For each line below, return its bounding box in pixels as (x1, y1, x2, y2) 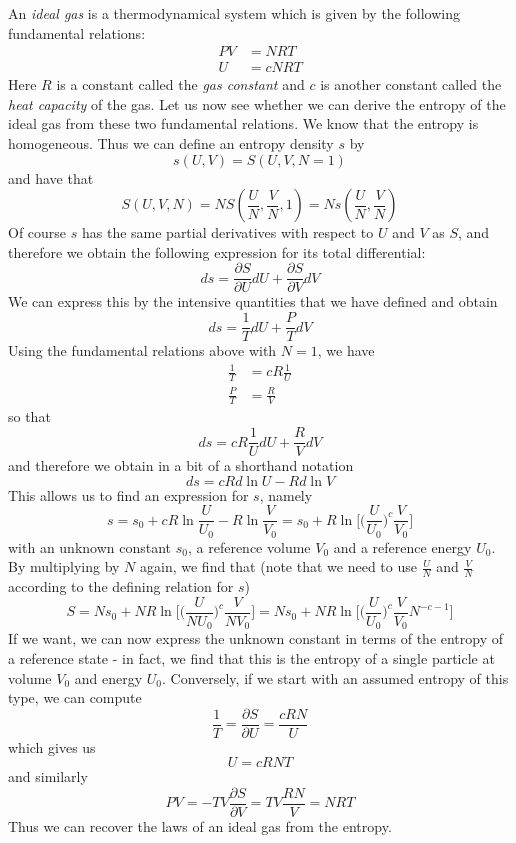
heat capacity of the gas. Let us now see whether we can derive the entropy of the (8, 93, 506, 114)
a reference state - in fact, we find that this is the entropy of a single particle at (8, 647, 495, 668)
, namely (259, 484, 313, 505)
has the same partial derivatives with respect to (81, 222, 374, 243)
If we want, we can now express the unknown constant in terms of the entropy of (8, 628, 504, 649)
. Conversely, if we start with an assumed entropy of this (161, 667, 509, 688)
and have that (8, 167, 94, 188)
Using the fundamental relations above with (8, 340, 277, 361)
